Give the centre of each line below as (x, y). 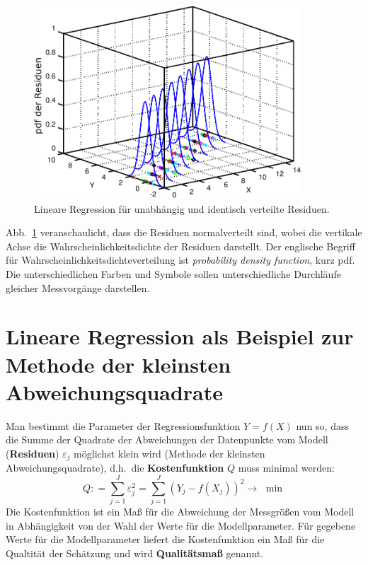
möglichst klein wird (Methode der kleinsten (169, 453)
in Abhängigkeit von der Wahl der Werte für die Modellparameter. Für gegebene (181, 525)
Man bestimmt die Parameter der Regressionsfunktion (123, 425)
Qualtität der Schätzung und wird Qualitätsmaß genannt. (135, 553)
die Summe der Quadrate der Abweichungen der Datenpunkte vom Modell (167, 439)
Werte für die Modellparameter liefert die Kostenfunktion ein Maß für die (165, 539)
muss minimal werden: (286, 468)
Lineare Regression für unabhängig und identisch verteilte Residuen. (182, 208)
